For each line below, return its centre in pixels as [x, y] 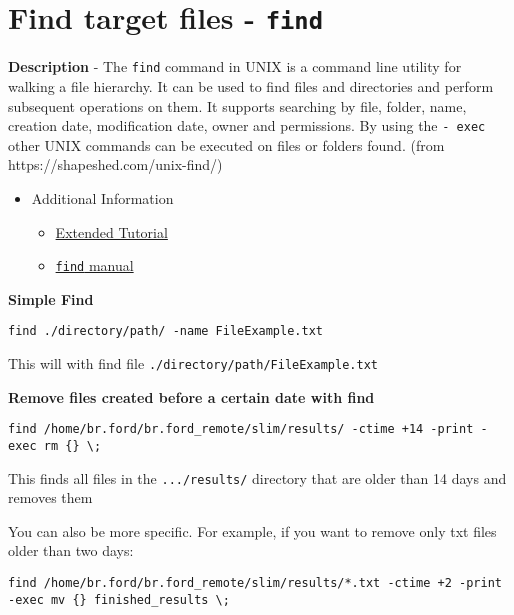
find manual [94, 265]
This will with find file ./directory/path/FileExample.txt [193, 363]
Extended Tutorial [111, 231]
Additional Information [102, 197]
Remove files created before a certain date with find [191, 396]
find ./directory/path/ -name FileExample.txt [165, 331]
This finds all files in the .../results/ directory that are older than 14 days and [257, 477]
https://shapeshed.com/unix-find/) [115, 164]
